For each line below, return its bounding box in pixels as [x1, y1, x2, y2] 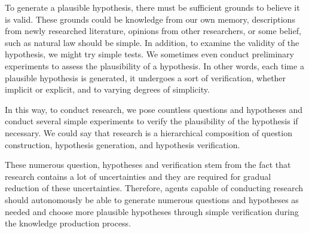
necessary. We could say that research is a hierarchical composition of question [5, 126, 292, 139]
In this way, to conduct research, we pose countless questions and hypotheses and [5, 103, 303, 115]
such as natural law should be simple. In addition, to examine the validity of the [5, 36, 299, 48]
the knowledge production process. [5, 217, 131, 229]
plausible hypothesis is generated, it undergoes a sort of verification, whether [5, 71, 286, 84]
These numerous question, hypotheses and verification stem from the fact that [5, 158, 291, 171]
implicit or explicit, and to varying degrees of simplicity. [5, 83, 210, 96]
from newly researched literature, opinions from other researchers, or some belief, [5, 24, 301, 37]
